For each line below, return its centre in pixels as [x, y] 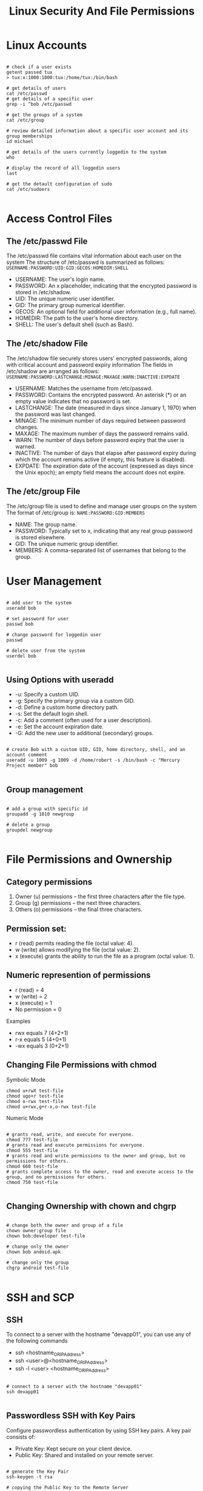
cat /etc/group [25, 120]
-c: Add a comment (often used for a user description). [84, 720]
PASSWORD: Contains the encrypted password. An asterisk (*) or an [101, 395]
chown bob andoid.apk [34, 1252]
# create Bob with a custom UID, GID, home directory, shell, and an [96, 750]
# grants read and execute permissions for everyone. [76, 1145]
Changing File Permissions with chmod [82, 1065]
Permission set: [36, 929]
